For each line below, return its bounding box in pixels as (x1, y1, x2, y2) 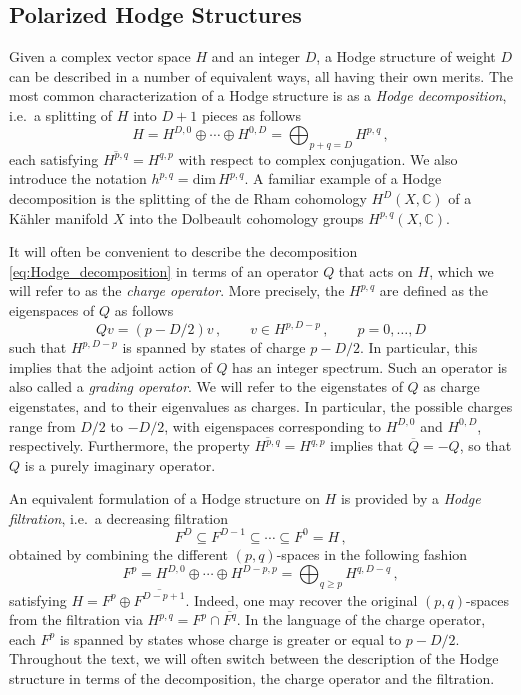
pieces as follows (201, 104, 301, 125)
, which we (429, 260, 494, 281)
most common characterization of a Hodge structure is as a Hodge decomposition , (9, 85, 507, 106)
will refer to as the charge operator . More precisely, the (9, 280, 345, 301)
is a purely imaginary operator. (24, 454, 216, 475)
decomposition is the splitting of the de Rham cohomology (9, 188, 367, 209)
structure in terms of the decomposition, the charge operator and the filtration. (9, 667, 495, 688)
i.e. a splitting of (9, 104, 113, 125)
